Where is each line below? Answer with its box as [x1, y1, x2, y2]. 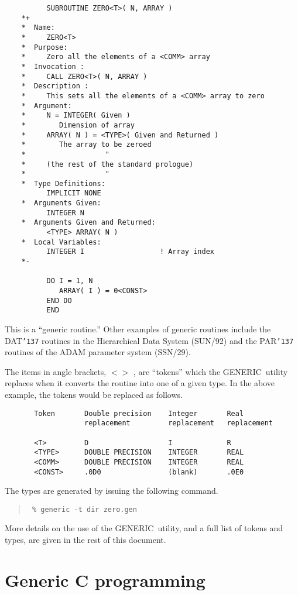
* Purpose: [21, 43, 68, 51]
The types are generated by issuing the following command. [5, 484, 218, 497]
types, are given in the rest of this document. [5, 534, 166, 546]
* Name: [21, 23, 55, 32]
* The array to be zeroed [21, 140, 152, 149]
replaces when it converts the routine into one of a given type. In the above [5, 377, 275, 389]
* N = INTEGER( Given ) [21, 111, 131, 120]
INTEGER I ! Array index [46, 247, 214, 256]
